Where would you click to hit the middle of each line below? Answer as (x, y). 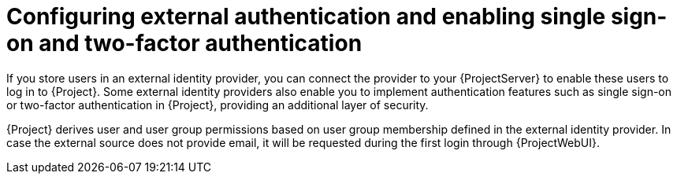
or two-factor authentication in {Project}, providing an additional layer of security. (218, 105)
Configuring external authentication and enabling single (306, 17)
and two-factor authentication (201, 43)
